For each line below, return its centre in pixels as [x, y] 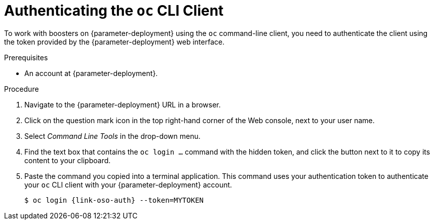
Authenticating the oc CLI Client [114, 11]
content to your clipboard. [68, 160]
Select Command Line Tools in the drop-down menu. [112, 136]
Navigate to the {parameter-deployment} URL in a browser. [123, 104]
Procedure [22, 89]
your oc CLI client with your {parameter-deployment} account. [128, 184]
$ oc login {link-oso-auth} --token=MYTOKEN [114, 200]
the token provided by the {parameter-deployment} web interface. [114, 42]
